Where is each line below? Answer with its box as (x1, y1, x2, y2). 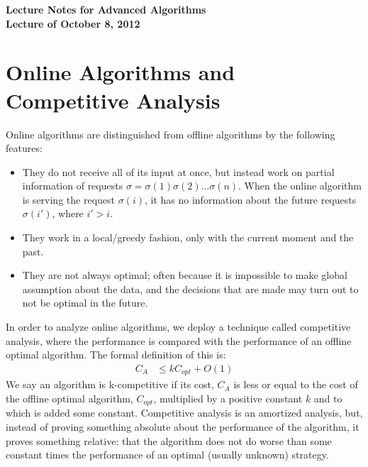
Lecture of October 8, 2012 (6, 16, 140, 31)
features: (6, 141, 43, 155)
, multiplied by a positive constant (153, 390, 303, 405)
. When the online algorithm (238, 178, 362, 193)
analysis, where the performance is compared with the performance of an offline (6, 333, 352, 348)
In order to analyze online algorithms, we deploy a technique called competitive (6, 319, 351, 334)
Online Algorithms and (6, 57, 235, 87)
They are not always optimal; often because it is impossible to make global (22, 268, 347, 282)
